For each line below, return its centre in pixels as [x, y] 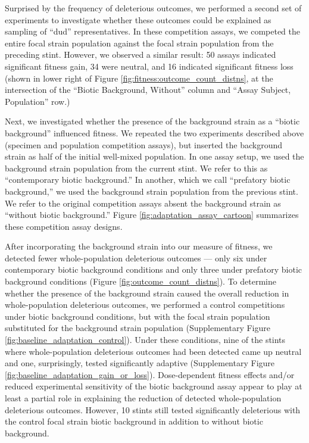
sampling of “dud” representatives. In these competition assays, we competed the [153, 31]
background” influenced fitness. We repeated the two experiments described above [154, 132]
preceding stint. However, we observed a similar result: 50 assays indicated [141, 54]
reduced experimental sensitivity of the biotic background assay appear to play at [154, 386]
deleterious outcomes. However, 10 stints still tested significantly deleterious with [153, 409]
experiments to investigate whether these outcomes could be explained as [138, 19]
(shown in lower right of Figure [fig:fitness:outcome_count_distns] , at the [139, 78]
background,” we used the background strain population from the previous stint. [152, 191]
